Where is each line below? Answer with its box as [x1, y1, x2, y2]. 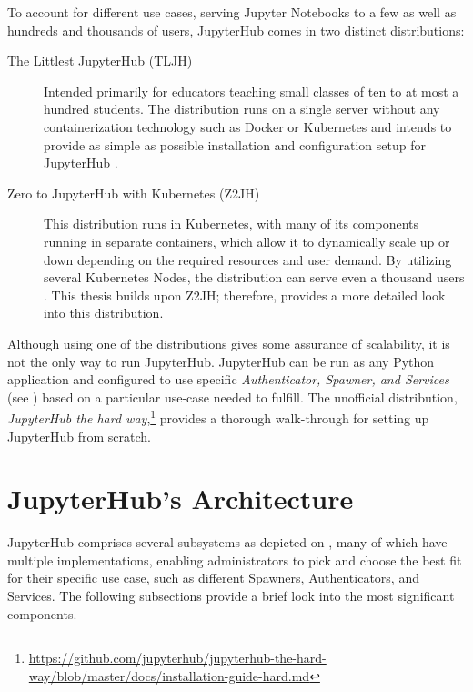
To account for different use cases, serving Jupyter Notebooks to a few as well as [7, 3, 457, 21]
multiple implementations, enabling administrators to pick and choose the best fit [7, 550, 462, 569]
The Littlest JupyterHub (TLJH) [7, 51, 193, 70]
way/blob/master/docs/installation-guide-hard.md [28, 666, 310, 685]
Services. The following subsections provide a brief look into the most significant [7, 586, 455, 605]
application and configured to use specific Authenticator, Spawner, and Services [7, 370, 449, 389]
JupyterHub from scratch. [7, 426, 151, 445]
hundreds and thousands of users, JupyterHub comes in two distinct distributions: [7, 20, 465, 39]
